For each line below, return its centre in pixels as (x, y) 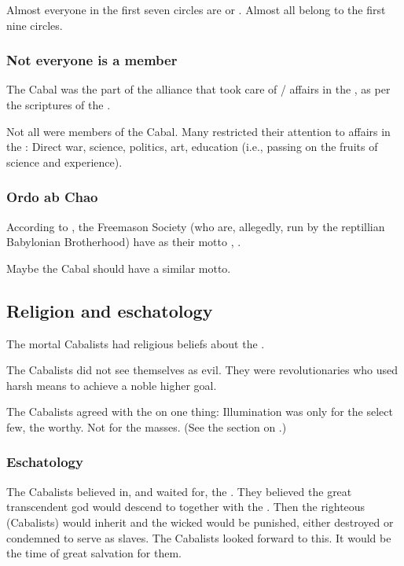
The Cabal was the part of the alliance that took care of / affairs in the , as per (198, 89)
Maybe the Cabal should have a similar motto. (119, 268)
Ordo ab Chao (52, 197)
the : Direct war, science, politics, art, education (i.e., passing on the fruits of (192, 147)
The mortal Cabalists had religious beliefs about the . (136, 343)
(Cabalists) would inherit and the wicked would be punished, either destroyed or (200, 522)
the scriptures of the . (59, 105)
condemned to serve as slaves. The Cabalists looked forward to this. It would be (199, 537)
